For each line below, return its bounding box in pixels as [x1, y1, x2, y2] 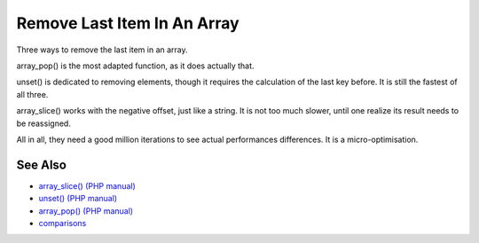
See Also [16, 157, 67, 172]
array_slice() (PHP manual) [38, 180, 137, 191]
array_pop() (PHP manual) [38, 205, 133, 216]
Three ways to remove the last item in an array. [16, 44, 188, 55]
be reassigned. [16, 118, 71, 129]
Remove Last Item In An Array [16, 13, 239, 33]
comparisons [38, 217, 87, 228]
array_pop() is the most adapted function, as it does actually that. [16, 60, 255, 71]
